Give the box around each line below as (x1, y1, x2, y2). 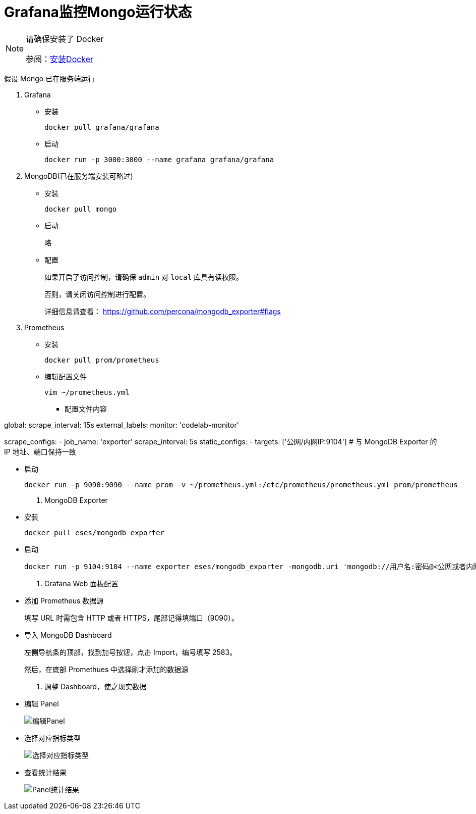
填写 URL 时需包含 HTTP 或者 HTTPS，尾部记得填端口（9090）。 (24, 613, 239, 622)
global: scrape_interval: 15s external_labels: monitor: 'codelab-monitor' (4, 420, 239, 429)
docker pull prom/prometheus (44, 355, 159, 364)
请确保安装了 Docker (26, 33, 104, 44)
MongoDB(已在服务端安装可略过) (24, 171, 133, 180)
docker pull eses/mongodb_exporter (24, 528, 165, 537)
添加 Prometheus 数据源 (24, 596, 104, 605)
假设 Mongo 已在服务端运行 (4, 74, 95, 83)
